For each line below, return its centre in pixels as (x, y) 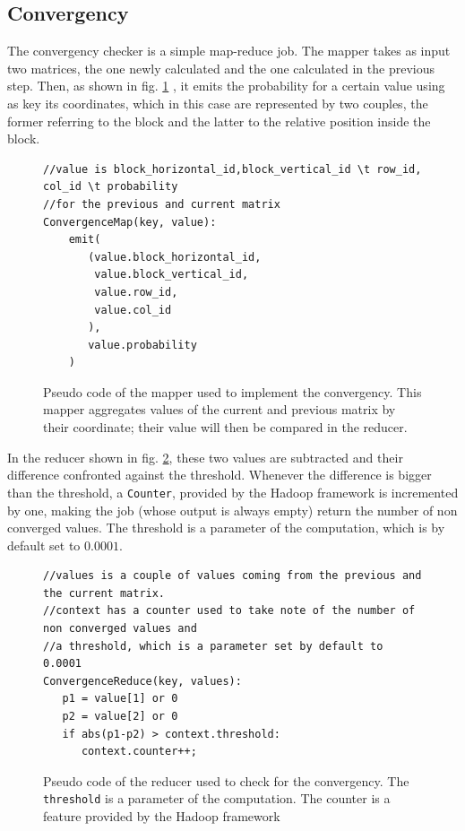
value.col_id (133, 310)
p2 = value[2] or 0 (120, 717)
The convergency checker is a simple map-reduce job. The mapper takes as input (229, 51)
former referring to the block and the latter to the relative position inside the (219, 121)
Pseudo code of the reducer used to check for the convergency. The (226, 780)
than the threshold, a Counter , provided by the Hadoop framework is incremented (233, 492)
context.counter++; (139, 752)
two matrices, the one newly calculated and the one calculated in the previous (221, 68)
